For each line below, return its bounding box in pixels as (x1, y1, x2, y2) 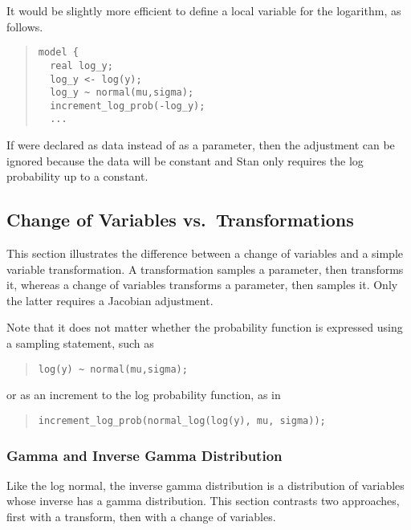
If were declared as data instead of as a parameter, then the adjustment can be (6, 137, 395, 153)
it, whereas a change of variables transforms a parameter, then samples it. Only (6, 276, 398, 293)
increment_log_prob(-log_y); (50, 100, 205, 112)
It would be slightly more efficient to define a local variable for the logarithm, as (6, 2, 401, 18)
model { (38, 47, 79, 59)
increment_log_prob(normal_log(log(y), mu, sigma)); (38, 414, 326, 426)
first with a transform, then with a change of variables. (6, 508, 276, 524)
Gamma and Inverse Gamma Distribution (6, 445, 283, 465)
